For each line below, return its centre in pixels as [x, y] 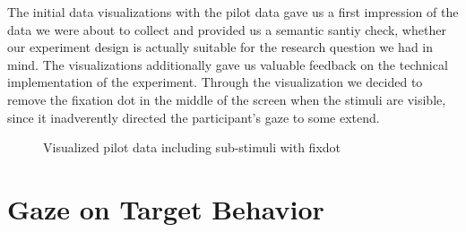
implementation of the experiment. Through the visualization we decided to [215, 82]
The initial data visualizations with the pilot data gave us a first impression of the [233, 12]
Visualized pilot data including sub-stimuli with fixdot [192, 147]
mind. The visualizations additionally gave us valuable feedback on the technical [228, 64]
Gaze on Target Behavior [166, 208]
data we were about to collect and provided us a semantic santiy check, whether [227, 29]
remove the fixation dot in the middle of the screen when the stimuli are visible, [227, 99]
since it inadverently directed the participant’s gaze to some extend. [194, 117]
